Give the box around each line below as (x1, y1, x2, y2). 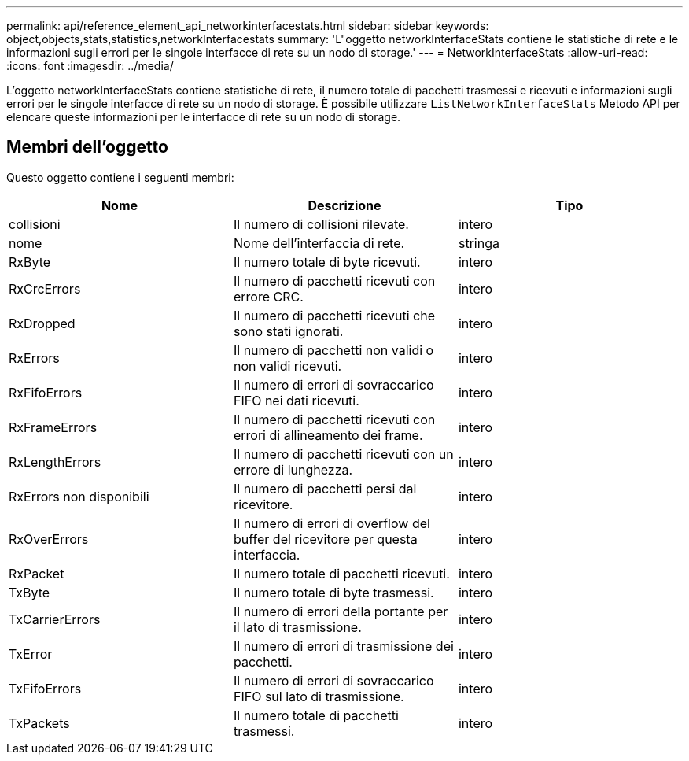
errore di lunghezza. (233, 461, 353, 478)
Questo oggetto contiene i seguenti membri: (6, 170, 234, 184)
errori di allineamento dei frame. (233, 427, 423, 443)
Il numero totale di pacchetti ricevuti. (233, 565, 450, 582)
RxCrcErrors (9, 280, 81, 297)
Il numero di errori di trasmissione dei (233, 637, 454, 654)
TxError (9, 645, 53, 662)
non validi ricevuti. (233, 357, 342, 374)
